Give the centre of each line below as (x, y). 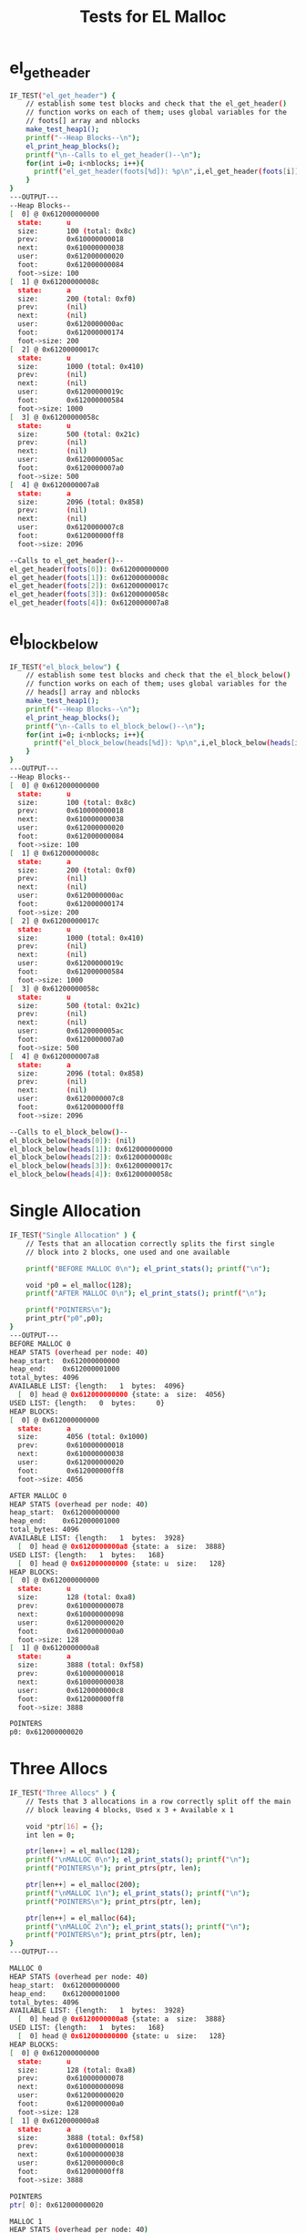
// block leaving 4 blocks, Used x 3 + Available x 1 (130, 1810)
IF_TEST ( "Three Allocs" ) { (63, 1793)
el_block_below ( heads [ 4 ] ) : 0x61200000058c (91, 1175)
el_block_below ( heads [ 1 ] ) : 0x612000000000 (91, 1149)
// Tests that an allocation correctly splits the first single (150, 1244)
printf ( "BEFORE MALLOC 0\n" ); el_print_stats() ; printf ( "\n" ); (148, 1269)
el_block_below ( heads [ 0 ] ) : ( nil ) (73, 1140)
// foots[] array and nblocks (83, 121)
